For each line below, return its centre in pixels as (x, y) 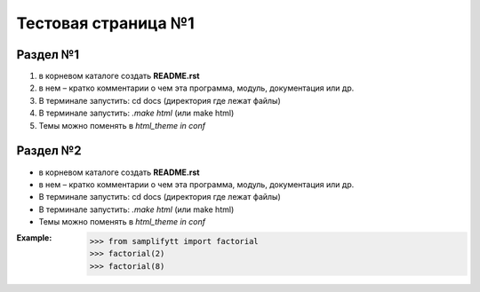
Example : (34, 238)
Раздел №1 (48, 55)
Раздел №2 (49, 151)
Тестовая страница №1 (105, 23)
